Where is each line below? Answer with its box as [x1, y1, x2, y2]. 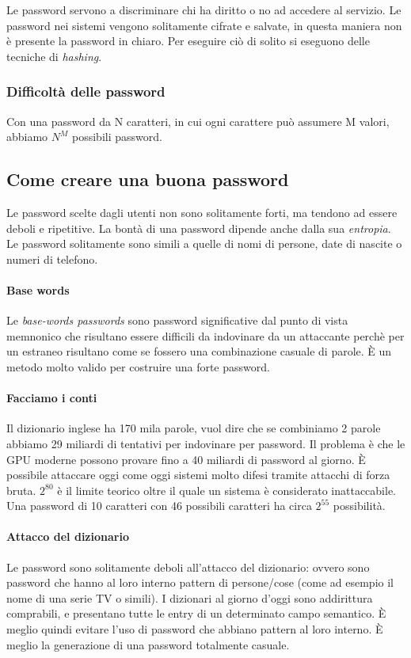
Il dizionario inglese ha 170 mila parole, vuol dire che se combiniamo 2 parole [6, 420, 381, 436]
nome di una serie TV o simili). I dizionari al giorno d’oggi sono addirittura [6, 589, 373, 606]
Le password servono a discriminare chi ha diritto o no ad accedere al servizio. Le [6, 2, 401, 17]
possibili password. [72, 128, 162, 145]
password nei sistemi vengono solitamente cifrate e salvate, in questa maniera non [6, 17, 402, 33]
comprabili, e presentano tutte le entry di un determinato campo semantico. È [6, 605, 386, 622]
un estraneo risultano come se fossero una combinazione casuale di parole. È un [6, 343, 392, 359]
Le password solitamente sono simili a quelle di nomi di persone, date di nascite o [6, 235, 402, 252]
